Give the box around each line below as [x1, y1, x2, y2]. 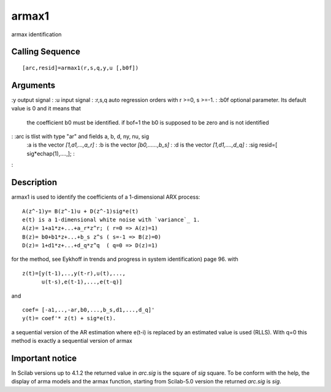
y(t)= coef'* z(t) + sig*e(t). [22, 315, 116, 322]
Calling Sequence [11, 47, 81, 57]
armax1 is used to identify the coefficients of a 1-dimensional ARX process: [11, 193, 200, 201]
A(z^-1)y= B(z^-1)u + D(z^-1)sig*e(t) [22, 207, 139, 215]
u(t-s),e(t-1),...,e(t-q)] [41, 279, 123, 285]
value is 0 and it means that [11, 105, 81, 112]
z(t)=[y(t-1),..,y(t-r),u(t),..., [22, 270, 126, 277]
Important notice [11, 353, 77, 363]
